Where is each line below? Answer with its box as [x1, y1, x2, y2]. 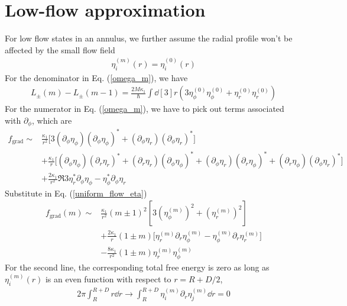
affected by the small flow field [5, 43, 115, 56]
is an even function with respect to [45, 273, 171, 285]
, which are [31, 114, 72, 126]
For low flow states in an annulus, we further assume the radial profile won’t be [5, 32, 293, 44]
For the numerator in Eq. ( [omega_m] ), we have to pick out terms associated [5, 102, 284, 115]
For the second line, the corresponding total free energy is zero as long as [5, 261, 270, 273]
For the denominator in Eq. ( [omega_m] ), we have [5, 71, 188, 83]
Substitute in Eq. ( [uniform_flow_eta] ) [5, 186, 147, 199]
